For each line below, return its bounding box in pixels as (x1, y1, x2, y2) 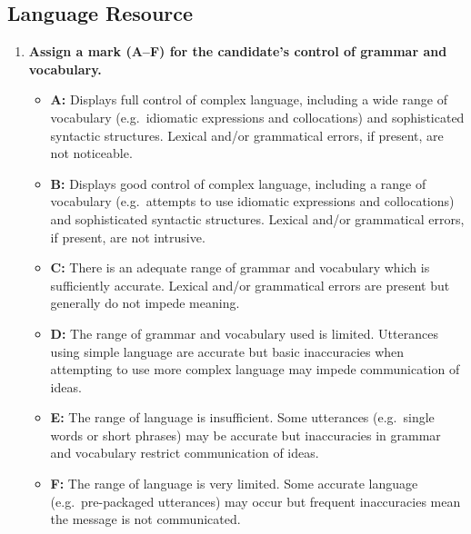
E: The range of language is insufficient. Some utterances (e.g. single (50, 408, 435, 427)
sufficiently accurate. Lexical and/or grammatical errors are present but (50, 275, 450, 294)
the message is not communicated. (50, 509, 241, 529)
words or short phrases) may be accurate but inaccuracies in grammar (50, 425, 441, 444)
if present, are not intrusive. (50, 227, 205, 246)
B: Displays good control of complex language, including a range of (50, 173, 426, 193)
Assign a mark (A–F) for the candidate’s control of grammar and (28, 42, 447, 61)
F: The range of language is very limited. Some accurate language (50, 474, 418, 493)
